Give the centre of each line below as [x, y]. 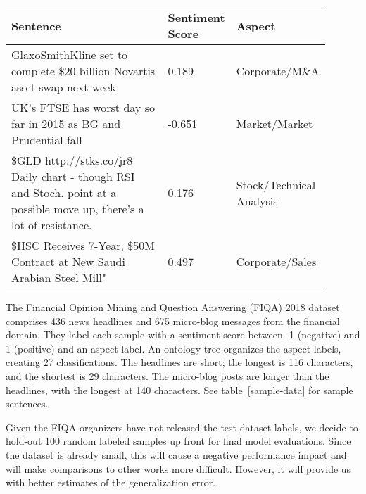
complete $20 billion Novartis [83, 71]
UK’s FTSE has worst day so [83, 107]
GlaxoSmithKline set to [70, 55]
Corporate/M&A [278, 71]
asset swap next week [64, 87]
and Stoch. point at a [64, 192]
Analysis [257, 201]
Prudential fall [47, 140]
